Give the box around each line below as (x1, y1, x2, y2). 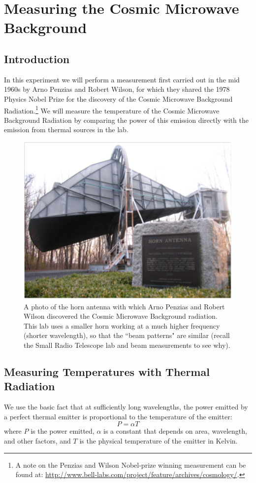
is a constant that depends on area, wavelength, (103, 426, 247, 436)
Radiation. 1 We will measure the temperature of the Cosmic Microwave (4, 104, 220, 115)
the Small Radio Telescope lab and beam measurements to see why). (24, 339, 230, 350)
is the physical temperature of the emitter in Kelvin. (79, 435, 238, 446)
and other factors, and (4, 435, 71, 446)
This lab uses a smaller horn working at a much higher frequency (24, 320, 220, 331)
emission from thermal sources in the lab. (4, 124, 128, 135)
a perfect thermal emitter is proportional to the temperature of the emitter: (4, 411, 232, 421)
